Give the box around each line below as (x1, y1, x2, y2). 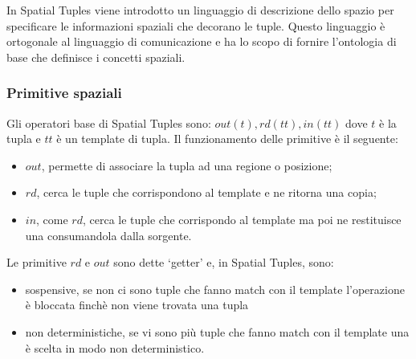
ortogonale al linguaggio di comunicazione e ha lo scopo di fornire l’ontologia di (6, 33, 397, 50)
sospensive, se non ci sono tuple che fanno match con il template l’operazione (25, 280, 405, 297)
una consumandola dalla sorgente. (25, 226, 192, 243)
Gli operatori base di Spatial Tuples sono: (6, 114, 211, 131)
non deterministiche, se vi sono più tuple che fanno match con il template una (25, 323, 410, 340)
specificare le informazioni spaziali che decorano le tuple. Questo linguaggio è (6, 17, 385, 34)
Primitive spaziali (6, 83, 122, 103)
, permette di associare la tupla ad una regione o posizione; (41, 157, 332, 173)
